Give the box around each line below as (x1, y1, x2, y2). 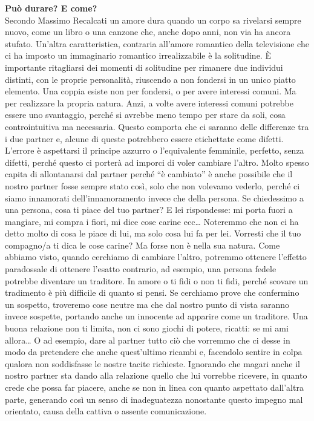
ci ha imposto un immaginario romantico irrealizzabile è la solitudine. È (5, 49, 271, 62)
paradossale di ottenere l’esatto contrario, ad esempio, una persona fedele (5, 263, 276, 275)
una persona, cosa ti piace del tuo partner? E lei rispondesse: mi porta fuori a (5, 203, 293, 216)
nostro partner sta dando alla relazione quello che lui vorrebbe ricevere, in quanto (5, 369, 307, 382)
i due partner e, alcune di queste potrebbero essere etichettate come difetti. (5, 132, 284, 145)
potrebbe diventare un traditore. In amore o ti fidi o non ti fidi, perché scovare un (5, 274, 309, 287)
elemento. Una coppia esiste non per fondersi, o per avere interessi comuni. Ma (5, 85, 296, 97)
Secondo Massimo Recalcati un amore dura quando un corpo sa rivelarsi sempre (5, 13, 301, 26)
